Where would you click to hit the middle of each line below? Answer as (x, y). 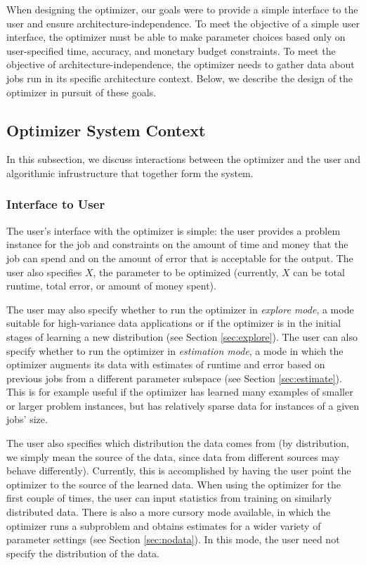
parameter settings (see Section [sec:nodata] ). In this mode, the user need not (173, 539)
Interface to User (56, 204)
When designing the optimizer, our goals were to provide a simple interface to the (182, 9)
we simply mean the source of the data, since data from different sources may (173, 456)
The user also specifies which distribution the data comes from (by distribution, (178, 443)
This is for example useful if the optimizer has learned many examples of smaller (180, 392)
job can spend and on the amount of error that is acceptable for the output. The (180, 258)
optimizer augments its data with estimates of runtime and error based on (166, 364)
